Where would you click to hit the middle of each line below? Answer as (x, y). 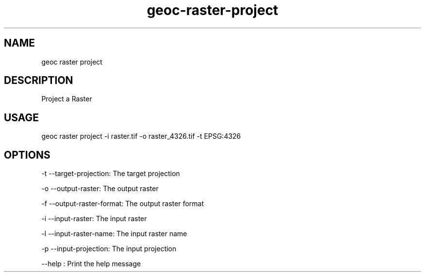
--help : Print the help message (91, 264)
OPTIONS (27, 155)
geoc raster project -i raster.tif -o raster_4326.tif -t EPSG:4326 (141, 136)
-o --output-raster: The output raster (100, 189)
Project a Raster (67, 99)
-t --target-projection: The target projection (111, 174)
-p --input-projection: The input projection (109, 249)
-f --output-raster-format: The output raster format (123, 204)
